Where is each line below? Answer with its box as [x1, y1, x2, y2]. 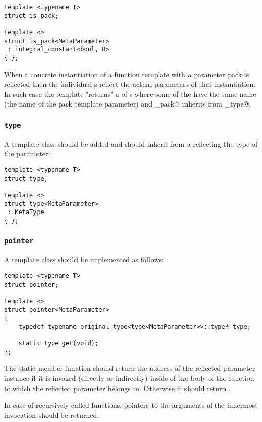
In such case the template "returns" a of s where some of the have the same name [4, 88, 256, 99]
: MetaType [8, 208, 44, 216]
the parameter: [4, 148, 50, 159]
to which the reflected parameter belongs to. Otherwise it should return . [4, 382, 231, 393]
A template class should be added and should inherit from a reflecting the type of [4, 138, 258, 149]
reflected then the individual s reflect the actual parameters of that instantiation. [4, 79, 256, 89]
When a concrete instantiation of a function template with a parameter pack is [4, 68, 249, 79]
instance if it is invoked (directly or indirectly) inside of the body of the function [4, 373, 254, 383]
